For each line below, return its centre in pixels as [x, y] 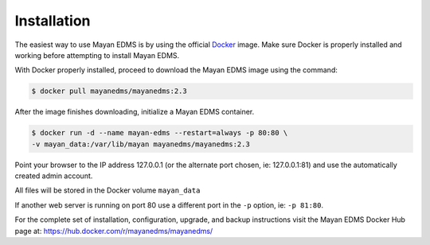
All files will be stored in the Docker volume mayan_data [107, 190]
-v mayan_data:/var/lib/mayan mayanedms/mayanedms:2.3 [141, 144]
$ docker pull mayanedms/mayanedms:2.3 [109, 91]
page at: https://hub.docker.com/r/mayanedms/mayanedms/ [114, 231]
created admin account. [54, 176]
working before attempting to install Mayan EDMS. [97, 55]
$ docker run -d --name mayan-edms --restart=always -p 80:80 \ [160, 133]
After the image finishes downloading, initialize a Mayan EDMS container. [135, 112]
